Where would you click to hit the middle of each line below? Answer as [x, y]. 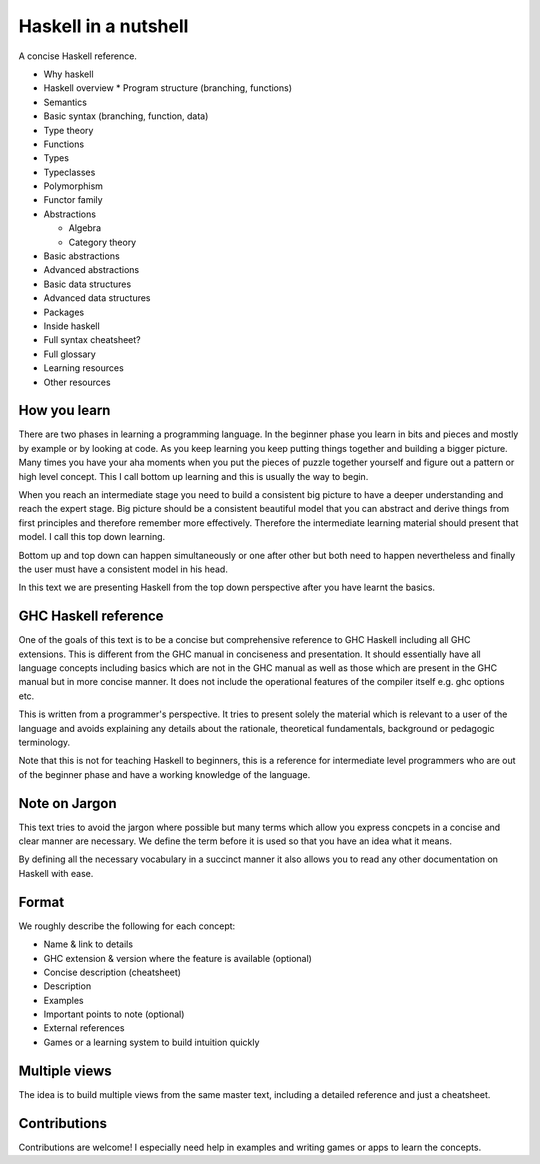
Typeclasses [69, 172]
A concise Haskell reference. [77, 56]
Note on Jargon [67, 803]
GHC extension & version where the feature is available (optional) [177, 958]
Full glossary [70, 354]
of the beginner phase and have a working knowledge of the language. [164, 774]
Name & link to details [88, 944]
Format [41, 901]
